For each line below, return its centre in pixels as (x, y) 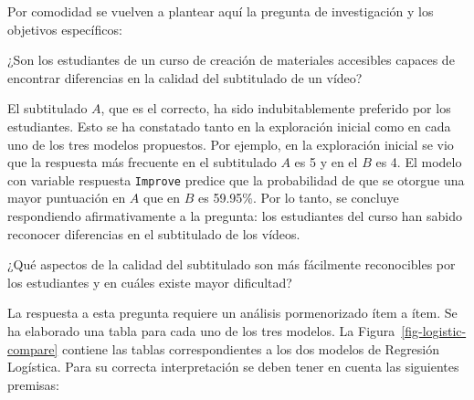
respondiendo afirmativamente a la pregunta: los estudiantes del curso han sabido (235, 216)
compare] (33, 348)
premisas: (33, 384)
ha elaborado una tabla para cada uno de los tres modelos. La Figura (201, 330)
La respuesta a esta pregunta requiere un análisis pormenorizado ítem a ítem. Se (232, 313)
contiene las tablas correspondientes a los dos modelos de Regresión (251, 348)
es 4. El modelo (419, 162)
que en (162, 198)
